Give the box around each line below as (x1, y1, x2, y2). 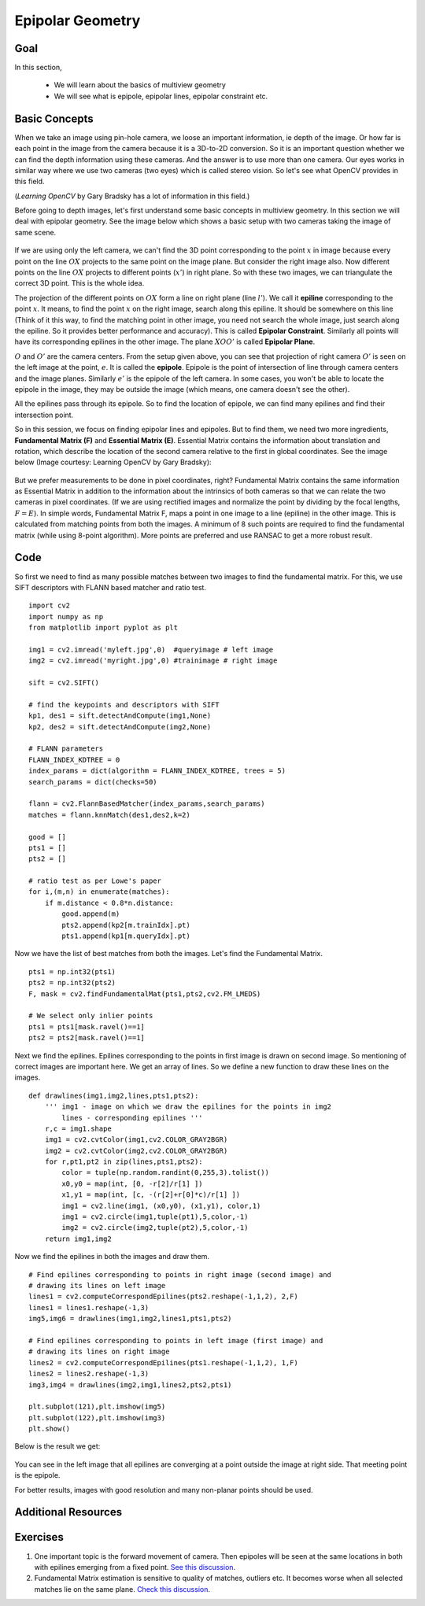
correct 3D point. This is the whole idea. (14, 279, 145, 288)
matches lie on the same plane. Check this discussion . (34, 1584, 210, 1593)
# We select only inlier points (28, 1011, 153, 1021)
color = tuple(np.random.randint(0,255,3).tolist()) (61, 1169, 269, 1177)
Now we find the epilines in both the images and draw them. (14, 1252, 210, 1261)
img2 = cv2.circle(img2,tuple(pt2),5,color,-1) (61, 1224, 249, 1232)
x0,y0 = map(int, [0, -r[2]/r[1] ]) (61, 1179, 204, 1188)
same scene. (14, 227, 57, 237)
